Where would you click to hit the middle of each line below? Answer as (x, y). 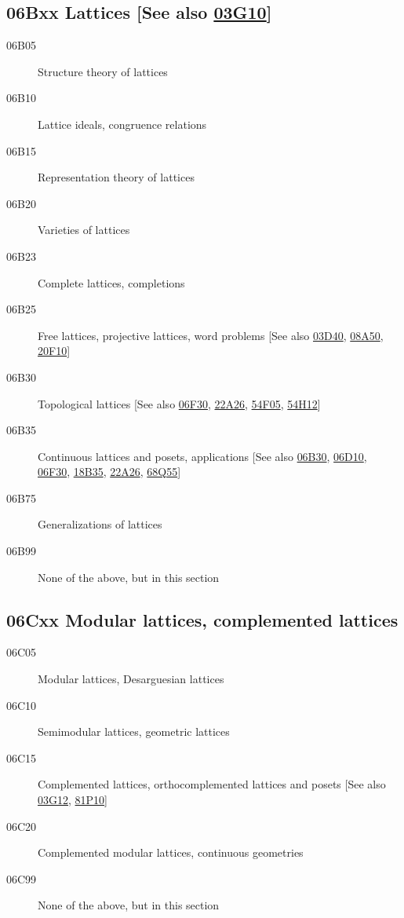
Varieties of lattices (84, 230)
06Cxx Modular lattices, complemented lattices (202, 619)
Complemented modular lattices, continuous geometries (171, 852)
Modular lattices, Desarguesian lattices (131, 679)
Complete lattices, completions (111, 282)
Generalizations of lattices (100, 524)
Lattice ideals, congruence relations (122, 124)
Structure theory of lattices (103, 71)
